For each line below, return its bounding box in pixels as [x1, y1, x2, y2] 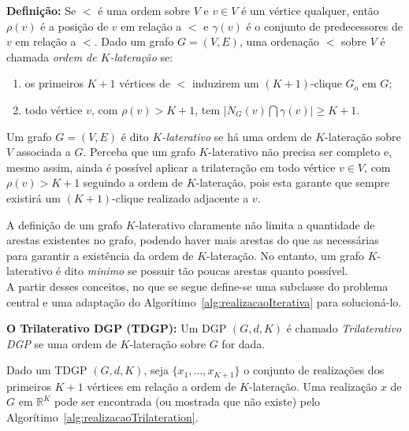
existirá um [6, 189, 61, 206]
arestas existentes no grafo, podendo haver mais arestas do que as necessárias [6, 232, 379, 248]
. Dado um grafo [94, 33, 174, 50]
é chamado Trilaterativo [286, 320, 402, 336]
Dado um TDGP [6, 362, 87, 378]
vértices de [119, 75, 170, 91]
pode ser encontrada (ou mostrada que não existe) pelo [54, 393, 321, 410]
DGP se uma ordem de [6, 335, 117, 351]
